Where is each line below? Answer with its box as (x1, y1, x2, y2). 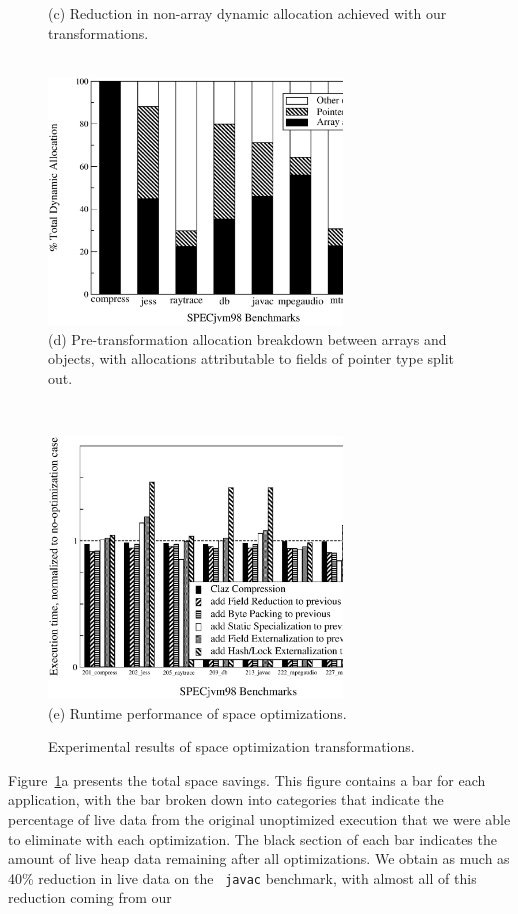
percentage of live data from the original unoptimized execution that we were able (8, 808, 511, 829)
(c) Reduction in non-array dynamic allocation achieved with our (48, 3, 447, 23)
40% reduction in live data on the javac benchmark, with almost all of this (8, 867, 477, 888)
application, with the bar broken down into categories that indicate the (8, 789, 444, 810)
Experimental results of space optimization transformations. (48, 736, 415, 757)
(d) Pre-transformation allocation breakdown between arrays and (48, 328, 447, 349)
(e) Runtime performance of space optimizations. (48, 702, 347, 723)
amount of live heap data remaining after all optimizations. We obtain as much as (8, 848, 510, 869)
